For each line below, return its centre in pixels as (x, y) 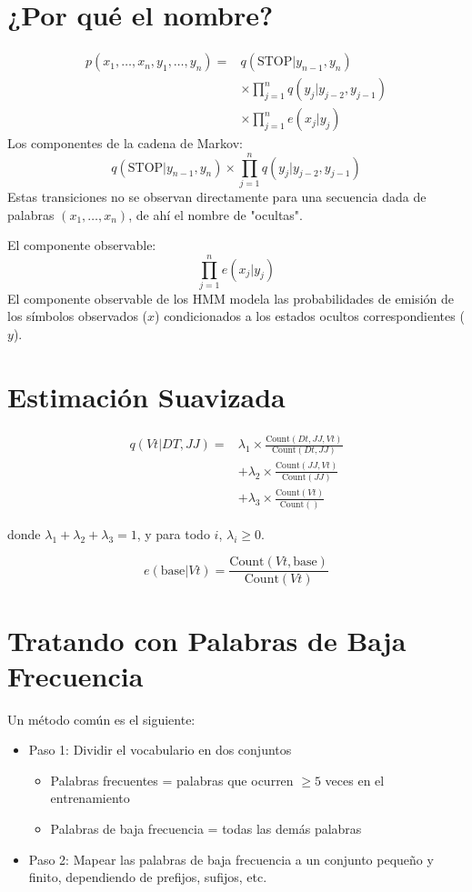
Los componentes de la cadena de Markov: (125, 143)
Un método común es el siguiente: (101, 719)
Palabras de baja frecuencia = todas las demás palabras (206, 829)
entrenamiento (90, 798)
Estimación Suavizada (146, 396)
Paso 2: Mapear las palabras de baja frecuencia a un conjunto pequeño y (231, 859)
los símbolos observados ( (78, 316)
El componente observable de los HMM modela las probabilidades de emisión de (231, 298)
